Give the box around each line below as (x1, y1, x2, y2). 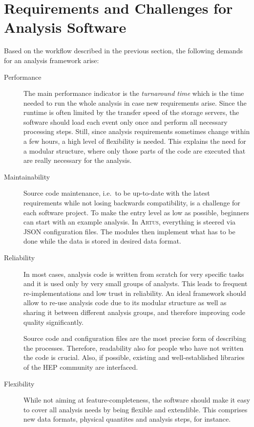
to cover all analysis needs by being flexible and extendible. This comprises (23, 404, 248, 414)
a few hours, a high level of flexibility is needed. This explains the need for (23, 136, 246, 146)
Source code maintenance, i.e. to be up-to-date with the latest (23, 188, 210, 198)
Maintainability (4, 171, 50, 181)
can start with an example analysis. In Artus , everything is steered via (23, 217, 236, 227)
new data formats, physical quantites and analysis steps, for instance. (23, 414, 231, 424)
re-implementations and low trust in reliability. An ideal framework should (23, 288, 246, 298)
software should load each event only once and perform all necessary (23, 116, 228, 127)
